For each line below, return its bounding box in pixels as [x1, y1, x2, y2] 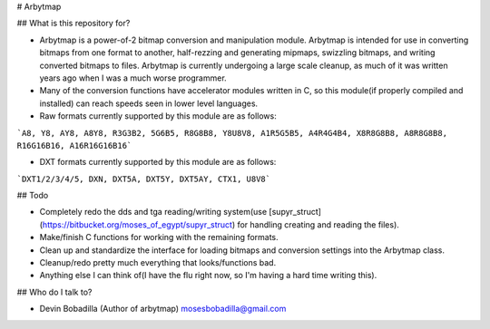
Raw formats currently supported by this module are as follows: [39, 111, 277, 121]
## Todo [16, 190, 49, 201]
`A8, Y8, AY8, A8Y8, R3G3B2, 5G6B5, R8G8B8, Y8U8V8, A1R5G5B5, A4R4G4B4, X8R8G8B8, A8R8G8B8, [16, 128, 448, 138]
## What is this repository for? [16, 18, 131, 29]
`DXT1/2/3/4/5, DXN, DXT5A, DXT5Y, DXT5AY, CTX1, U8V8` [16, 173, 271, 184]
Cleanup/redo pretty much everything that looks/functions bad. [39, 257, 277, 268]
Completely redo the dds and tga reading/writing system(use [39, 207, 268, 218]
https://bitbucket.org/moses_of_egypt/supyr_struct [42, 218, 233, 230]
